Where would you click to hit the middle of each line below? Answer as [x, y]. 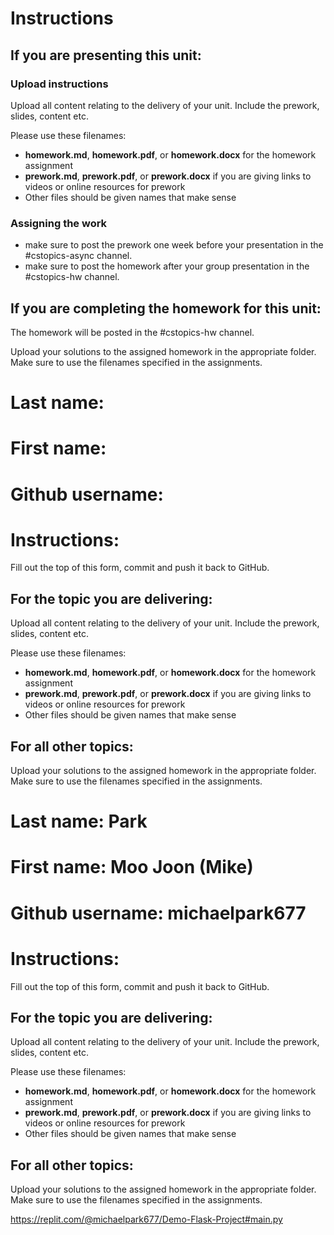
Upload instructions [59, 84]
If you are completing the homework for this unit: [166, 308]
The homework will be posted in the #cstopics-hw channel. [132, 332]
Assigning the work [59, 223]
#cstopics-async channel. [78, 256]
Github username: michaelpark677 [158, 913]
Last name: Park [79, 821]
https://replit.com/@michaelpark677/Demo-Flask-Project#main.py [146, 1219]
